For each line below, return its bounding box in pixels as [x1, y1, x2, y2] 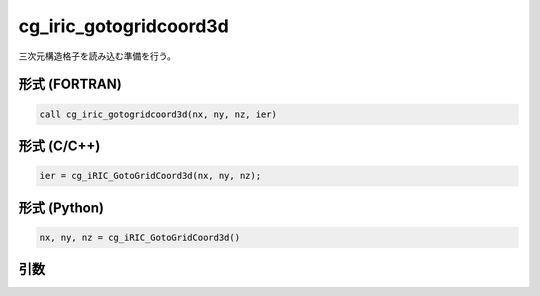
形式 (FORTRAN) [18, 76, 122, 93]
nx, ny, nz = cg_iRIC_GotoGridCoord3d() [39, 231, 240, 243]
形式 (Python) [18, 199, 105, 216]
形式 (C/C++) [18, 137, 101, 154]
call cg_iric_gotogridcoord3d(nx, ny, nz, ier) [39, 108, 277, 120]
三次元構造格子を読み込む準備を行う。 [18, 50, 177, 62]
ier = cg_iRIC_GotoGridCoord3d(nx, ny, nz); [39, 170, 262, 182]
